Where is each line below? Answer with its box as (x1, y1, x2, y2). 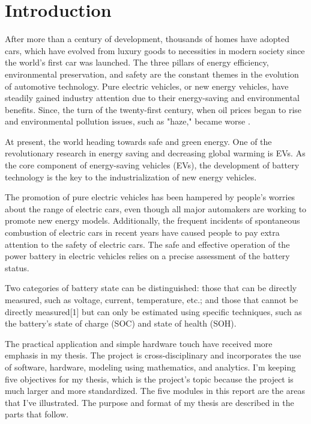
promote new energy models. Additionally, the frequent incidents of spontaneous (5, 214, 300, 227)
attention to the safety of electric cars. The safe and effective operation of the (5, 238, 290, 250)
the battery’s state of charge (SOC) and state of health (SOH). (5, 317, 237, 330)
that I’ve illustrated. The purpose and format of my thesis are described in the (5, 396, 294, 408)
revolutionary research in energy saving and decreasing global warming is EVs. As (5, 147, 306, 159)
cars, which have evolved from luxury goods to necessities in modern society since (5, 44, 305, 57)
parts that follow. (5, 408, 68, 420)
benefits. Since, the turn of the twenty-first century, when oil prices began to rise (5, 103, 302, 115)
